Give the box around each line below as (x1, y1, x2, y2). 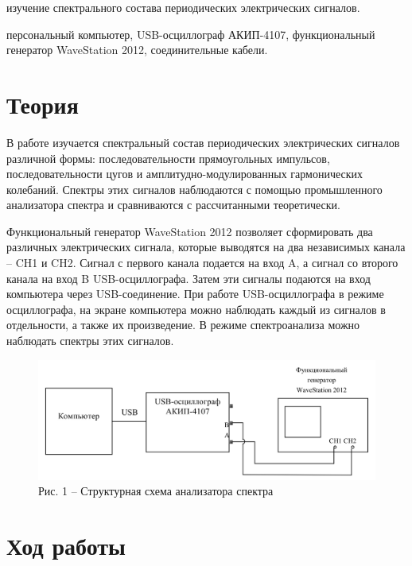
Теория (6, 87, 79, 120)
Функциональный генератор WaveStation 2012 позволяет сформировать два (6, 223, 373, 239)
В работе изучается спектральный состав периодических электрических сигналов (6, 134, 400, 150)
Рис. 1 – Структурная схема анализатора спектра (38, 483, 274, 499)
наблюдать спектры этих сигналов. (6, 332, 174, 349)
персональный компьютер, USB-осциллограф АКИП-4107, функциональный (6, 25, 375, 42)
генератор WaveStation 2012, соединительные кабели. (6, 41, 268, 58)
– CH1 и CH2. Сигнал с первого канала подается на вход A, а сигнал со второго (6, 254, 398, 271)
